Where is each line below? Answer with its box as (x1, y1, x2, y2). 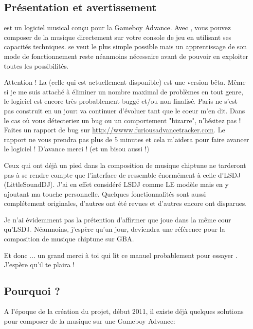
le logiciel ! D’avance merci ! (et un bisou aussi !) (4, 144, 149, 154)
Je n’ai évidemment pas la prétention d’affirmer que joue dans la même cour (4, 214, 231, 224)
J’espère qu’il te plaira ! (4, 259, 75, 270)
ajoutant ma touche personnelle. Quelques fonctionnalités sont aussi (4, 188, 206, 199)
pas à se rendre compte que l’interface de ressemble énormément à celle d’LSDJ (4, 169, 241, 180)
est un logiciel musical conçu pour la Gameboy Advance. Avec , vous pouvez (4, 22, 231, 33)
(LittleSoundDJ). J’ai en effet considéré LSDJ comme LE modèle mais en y (4, 179, 229, 189)
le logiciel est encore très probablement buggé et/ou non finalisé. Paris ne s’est (4, 96, 237, 106)
